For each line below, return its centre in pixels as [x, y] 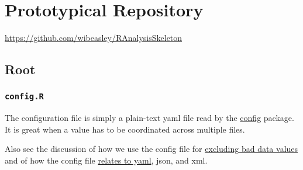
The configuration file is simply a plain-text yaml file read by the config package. [149, 118]
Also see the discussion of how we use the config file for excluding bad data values [151, 149]
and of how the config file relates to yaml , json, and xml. [106, 160]
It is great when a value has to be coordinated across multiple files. [125, 129]
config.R [24, 97]
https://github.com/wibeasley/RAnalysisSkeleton [94, 38]
